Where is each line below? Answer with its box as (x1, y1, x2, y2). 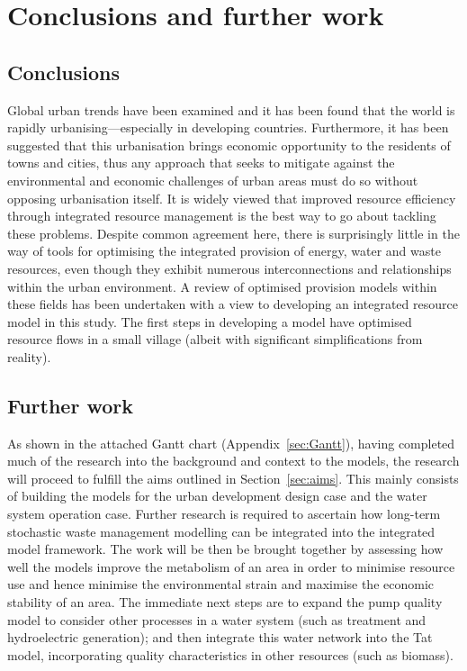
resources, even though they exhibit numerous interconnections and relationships (7, 258, 452, 277)
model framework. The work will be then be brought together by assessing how (7, 540, 444, 558)
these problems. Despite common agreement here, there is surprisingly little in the (7, 223, 460, 242)
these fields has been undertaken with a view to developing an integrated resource (7, 295, 458, 313)
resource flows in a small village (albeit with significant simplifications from (7, 330, 423, 349)
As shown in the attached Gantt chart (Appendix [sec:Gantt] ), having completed (7, 433, 455, 452)
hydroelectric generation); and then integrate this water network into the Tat (7, 628, 433, 647)
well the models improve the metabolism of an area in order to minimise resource (7, 557, 455, 576)
